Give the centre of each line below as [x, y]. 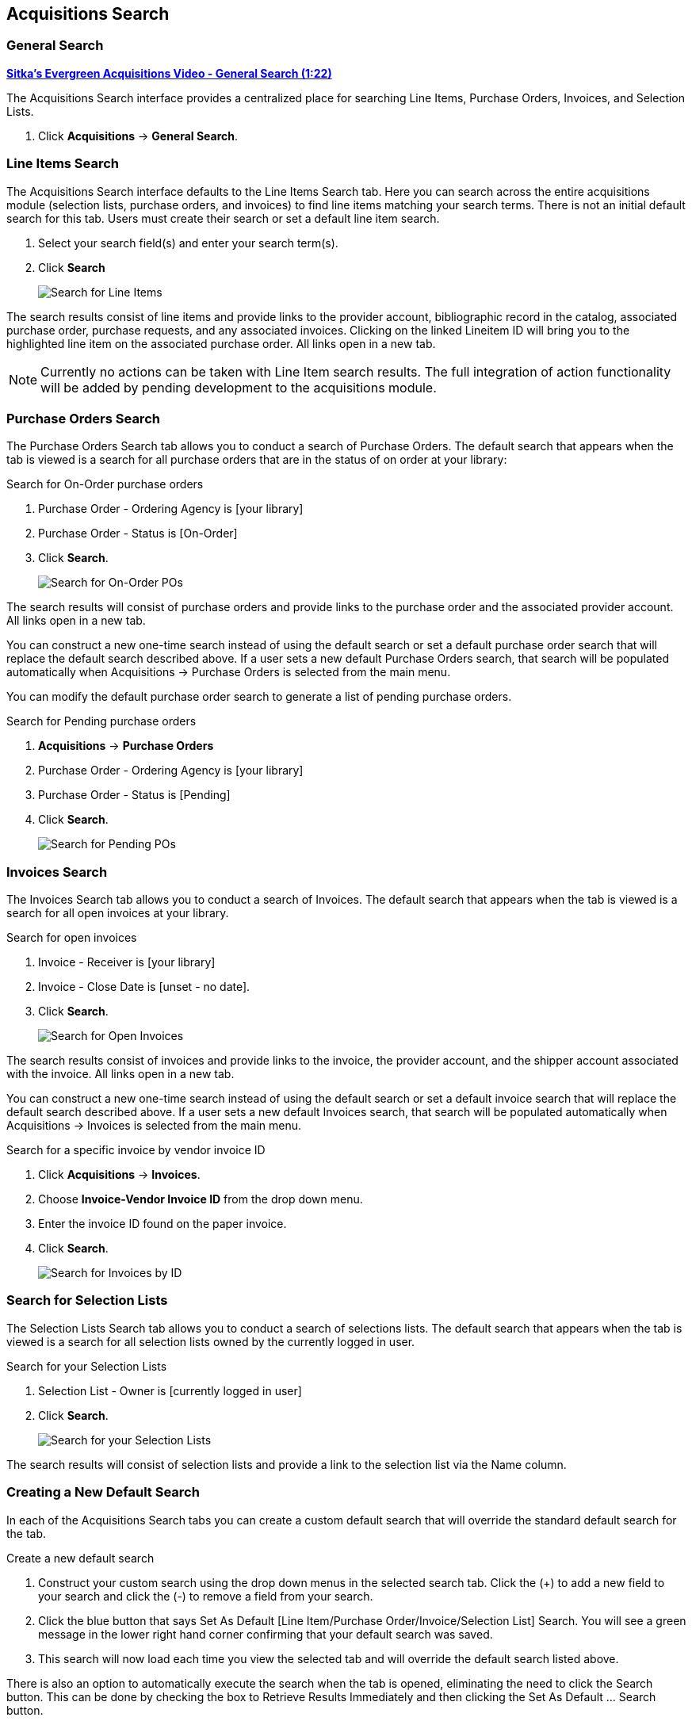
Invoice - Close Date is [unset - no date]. [144, 987]
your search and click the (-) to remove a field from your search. [206, 1596]
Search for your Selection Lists [87, 1366]
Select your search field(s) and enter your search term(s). [188, 243]
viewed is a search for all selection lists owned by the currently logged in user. [211, 1341]
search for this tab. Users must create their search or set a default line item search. [223, 218]
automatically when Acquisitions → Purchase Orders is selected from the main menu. [229, 672]
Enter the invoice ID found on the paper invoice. [162, 1224]
